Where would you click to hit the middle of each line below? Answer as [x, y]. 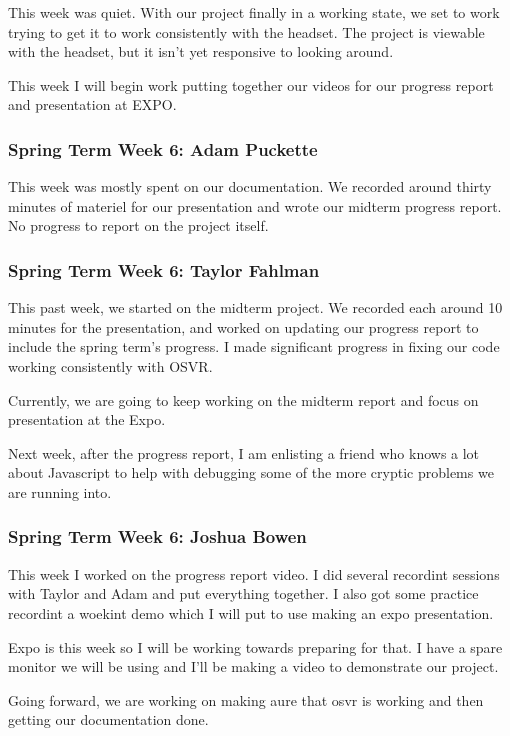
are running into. [60, 491]
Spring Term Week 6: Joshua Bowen [157, 536]
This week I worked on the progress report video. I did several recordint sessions [254, 573]
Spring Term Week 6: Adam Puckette [163, 148]
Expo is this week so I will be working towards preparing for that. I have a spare [255, 646]
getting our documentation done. [108, 719]
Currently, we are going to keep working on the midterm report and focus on [243, 399]
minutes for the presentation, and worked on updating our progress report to [243, 326]
